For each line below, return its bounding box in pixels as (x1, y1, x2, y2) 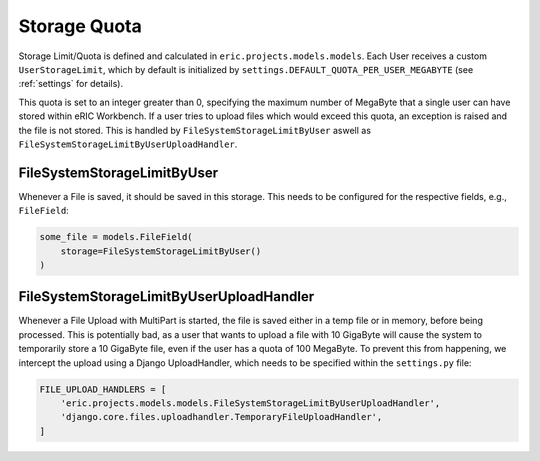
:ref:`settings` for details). (18, 78, 124, 90)
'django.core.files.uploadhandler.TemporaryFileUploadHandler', (60, 411, 383, 423)
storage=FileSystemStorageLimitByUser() (60, 245, 262, 257)
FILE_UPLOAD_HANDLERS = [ (39, 383, 167, 395)
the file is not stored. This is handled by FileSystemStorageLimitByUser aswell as (18, 124, 372, 136)
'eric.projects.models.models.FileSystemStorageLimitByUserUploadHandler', (60, 398, 441, 409)
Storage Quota (18, 15, 142, 37)
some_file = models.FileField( (39, 231, 194, 243)
